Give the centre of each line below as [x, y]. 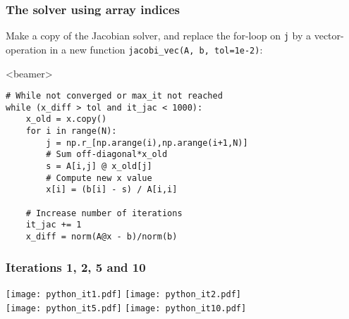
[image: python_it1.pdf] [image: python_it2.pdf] [123, 294]
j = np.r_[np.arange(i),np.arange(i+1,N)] [147, 143]
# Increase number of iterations [104, 213]
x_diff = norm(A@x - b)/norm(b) [102, 237]
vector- [329, 36]
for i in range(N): [71, 131]
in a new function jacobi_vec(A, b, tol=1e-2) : [156, 49]
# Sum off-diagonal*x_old [107, 155]
